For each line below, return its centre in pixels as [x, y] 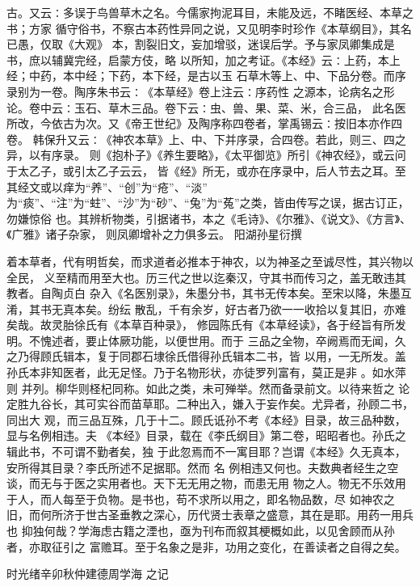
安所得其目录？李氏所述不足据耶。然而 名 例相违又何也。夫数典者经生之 [197, 467]
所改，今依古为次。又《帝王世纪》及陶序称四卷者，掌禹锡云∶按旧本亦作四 [204, 123]
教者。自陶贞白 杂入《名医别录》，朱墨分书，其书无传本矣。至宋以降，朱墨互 [209, 293]
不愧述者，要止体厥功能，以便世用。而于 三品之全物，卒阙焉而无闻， [212, 340]
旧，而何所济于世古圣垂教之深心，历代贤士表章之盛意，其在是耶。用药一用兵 [210, 515]
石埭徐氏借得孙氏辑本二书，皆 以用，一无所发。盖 [274, 356]
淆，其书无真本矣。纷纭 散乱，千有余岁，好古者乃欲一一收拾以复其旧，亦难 [206, 308]
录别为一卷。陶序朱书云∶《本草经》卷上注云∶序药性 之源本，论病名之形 [201, 91]
